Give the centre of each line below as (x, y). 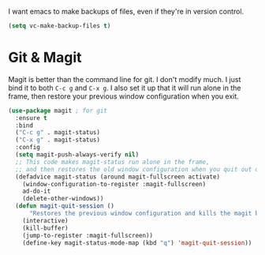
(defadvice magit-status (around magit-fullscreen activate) (118, 177)
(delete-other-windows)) (63, 199)
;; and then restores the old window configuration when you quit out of (139, 169)
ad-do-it (37, 191)
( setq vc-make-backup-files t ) (60, 26)
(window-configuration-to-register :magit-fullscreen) (114, 184)
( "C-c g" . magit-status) (58, 133)
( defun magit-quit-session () (65, 206)
